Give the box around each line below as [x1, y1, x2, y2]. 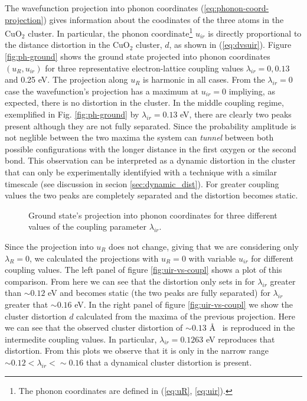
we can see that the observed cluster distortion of [5, 321, 183, 334]
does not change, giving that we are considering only [109, 240, 299, 252]
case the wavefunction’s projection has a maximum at [5, 84, 199, 97]
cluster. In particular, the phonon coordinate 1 [28, 25, 193, 39]
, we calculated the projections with [30, 252, 159, 264]
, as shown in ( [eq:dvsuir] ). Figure [169, 38, 292, 51]
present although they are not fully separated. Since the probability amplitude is [5, 119, 296, 132]
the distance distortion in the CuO [5, 38, 130, 51]
